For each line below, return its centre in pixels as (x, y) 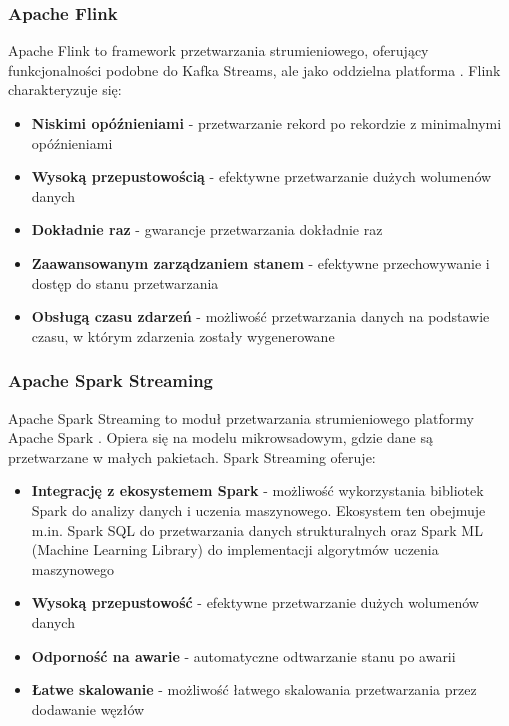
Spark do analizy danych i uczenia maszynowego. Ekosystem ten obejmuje (258, 509)
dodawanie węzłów (88, 708)
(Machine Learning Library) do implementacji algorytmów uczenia (235, 549)
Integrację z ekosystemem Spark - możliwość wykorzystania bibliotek (257, 490)
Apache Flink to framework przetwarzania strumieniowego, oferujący (218, 50)
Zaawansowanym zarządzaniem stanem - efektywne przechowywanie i (260, 262)
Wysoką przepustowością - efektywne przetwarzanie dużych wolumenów (261, 176)
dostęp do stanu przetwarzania (125, 282)
